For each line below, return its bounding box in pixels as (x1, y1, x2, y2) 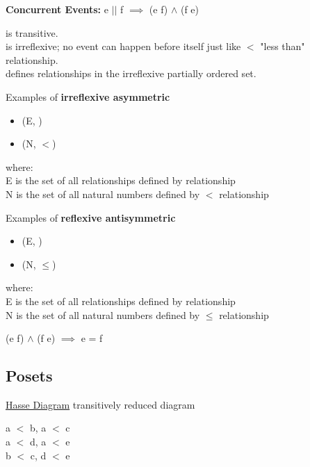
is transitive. (6, 25, 58, 40)
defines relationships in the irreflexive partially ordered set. (6, 66, 256, 81)
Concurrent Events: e (6, 2, 108, 16)
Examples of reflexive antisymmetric (6, 210, 176, 224)
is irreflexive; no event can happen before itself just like (6, 39, 241, 54)
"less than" (260, 39, 305, 54)
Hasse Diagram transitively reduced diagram (6, 397, 195, 411)
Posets (6, 365, 53, 386)
